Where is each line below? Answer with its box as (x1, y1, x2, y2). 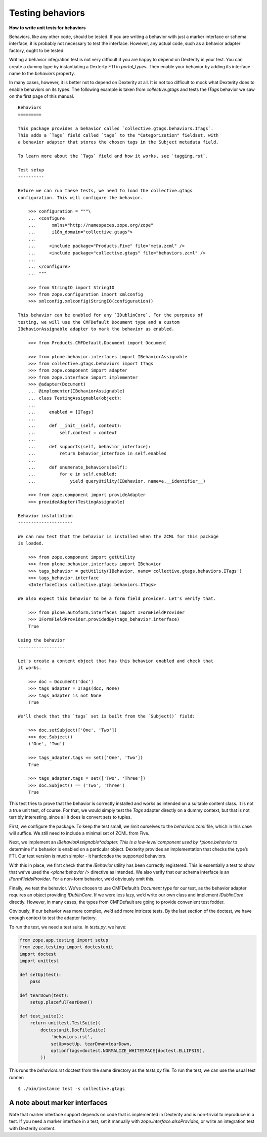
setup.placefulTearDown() (30, 1000, 93, 1005)
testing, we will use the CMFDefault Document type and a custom (18, 319, 180, 325)
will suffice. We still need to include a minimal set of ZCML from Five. (9, 830, 150, 836)
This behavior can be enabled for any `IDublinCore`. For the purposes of (18, 312, 203, 318)
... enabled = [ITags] (28, 409, 94, 415)
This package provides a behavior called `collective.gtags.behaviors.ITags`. (18, 126, 214, 131)
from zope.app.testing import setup (19, 937, 109, 943)
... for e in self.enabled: (28, 471, 117, 477)
